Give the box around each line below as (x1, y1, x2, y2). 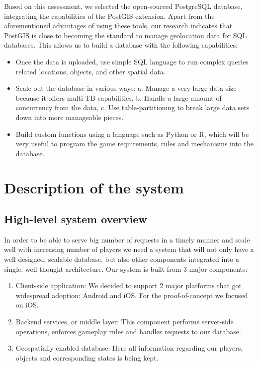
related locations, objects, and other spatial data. (15, 66, 166, 76)
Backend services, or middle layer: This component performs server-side (15, 316, 234, 327)
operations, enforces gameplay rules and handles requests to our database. (15, 326, 241, 336)
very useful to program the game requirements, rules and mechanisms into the (15, 138, 254, 149)
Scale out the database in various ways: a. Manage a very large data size (15, 83, 237, 93)
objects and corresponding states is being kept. (15, 352, 159, 363)
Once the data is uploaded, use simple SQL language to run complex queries (15, 56, 249, 66)
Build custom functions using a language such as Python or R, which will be (15, 128, 249, 139)
